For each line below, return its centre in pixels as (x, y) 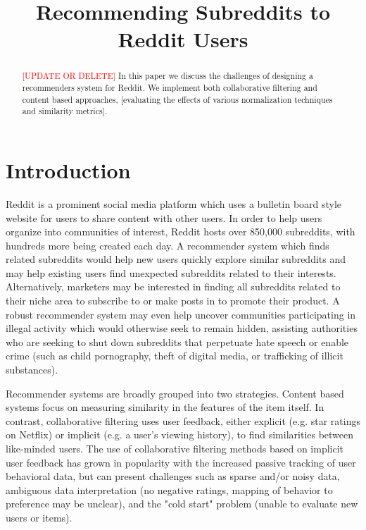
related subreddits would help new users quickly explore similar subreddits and (176, 259)
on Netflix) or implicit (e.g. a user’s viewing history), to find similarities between (180, 435)
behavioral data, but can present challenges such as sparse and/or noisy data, (173, 476)
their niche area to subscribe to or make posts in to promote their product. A (173, 301)
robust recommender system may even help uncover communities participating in (181, 314)
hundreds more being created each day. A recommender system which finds (168, 245)
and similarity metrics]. (65, 111)
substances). (32, 370)
